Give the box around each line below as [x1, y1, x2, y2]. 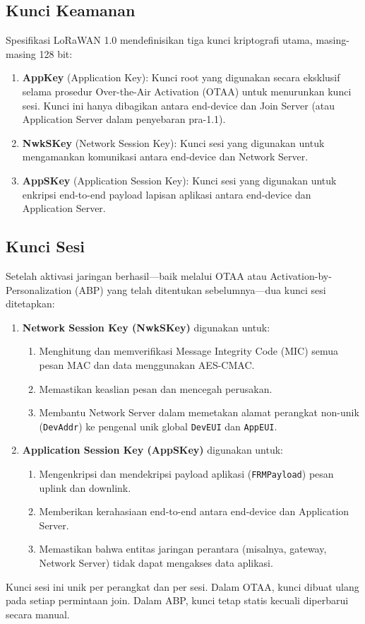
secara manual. [6, 606, 70, 621]
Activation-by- [270, 268, 332, 283]
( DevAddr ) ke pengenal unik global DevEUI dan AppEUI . [39, 418, 277, 433]
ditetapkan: [6, 296, 55, 311]
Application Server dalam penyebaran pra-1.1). [22, 112, 226, 126]
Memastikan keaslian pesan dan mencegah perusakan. [39, 381, 273, 396]
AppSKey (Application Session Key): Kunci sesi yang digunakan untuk [22, 172, 337, 187]
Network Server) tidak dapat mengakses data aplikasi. [39, 555, 273, 570]
